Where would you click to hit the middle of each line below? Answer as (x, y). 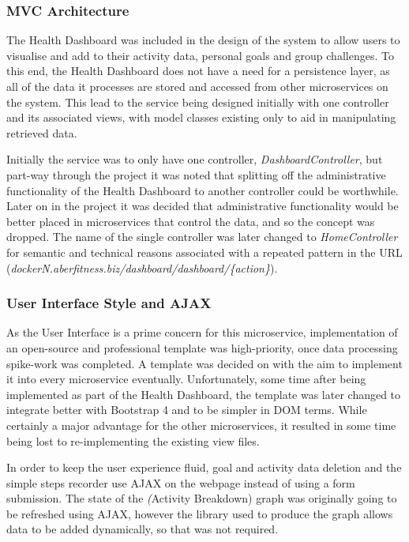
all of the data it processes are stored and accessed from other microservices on (197, 86)
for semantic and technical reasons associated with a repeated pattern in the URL (204, 252)
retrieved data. (42, 132)
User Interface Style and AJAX (109, 303)
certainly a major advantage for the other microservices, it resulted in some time (201, 425)
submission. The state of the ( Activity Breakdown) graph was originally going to (202, 498)
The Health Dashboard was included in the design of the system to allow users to (203, 40)
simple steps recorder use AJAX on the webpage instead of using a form (181, 482)
